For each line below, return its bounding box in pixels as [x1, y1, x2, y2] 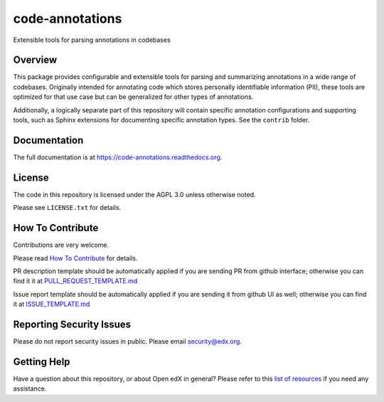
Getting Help [13, 356, 70, 368]
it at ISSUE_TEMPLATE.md [13, 300, 90, 309]
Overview [13, 54, 58, 66]
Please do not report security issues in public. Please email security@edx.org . [13, 337, 242, 345]
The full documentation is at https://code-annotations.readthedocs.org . [13, 153, 223, 162]
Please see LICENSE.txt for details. [13, 203, 122, 212]
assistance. [13, 384, 47, 393]
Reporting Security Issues [13, 318, 132, 330]
